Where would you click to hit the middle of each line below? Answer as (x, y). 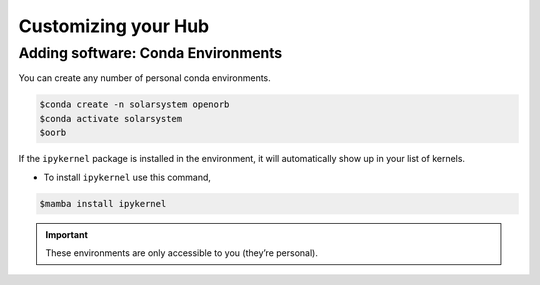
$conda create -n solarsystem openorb (134, 104)
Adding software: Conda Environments (150, 53)
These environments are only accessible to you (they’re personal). (182, 252)
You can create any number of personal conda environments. (145, 78)
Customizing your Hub (114, 26)
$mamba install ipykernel (103, 203)
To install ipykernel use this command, (127, 177)
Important (67, 234)
